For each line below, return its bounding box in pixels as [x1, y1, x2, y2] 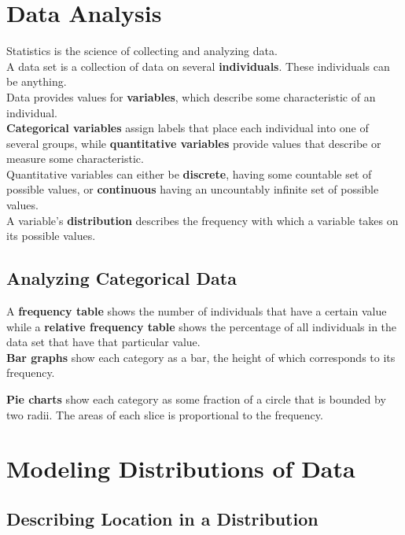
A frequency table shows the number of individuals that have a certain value [6, 303, 387, 319]
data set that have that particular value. [6, 334, 201, 350]
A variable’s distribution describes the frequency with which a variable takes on [6, 212, 399, 228]
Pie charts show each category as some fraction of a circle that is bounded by [6, 391, 386, 408]
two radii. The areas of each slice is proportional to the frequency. [6, 406, 323, 422]
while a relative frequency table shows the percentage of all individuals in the [6, 318, 397, 334]
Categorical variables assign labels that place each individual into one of [6, 120, 369, 136]
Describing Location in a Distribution [6, 506, 318, 530]
